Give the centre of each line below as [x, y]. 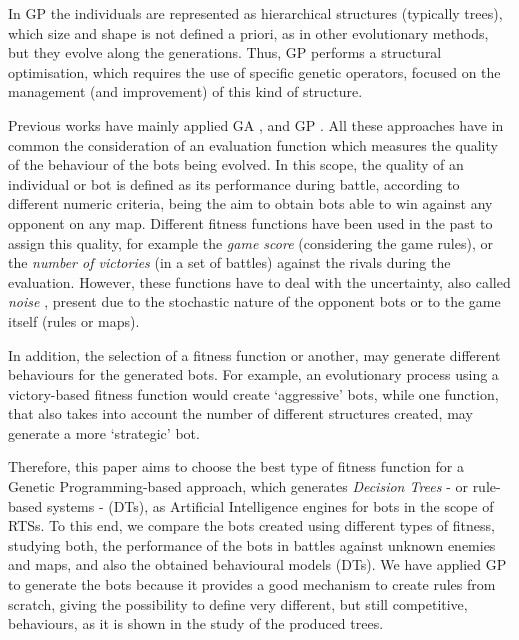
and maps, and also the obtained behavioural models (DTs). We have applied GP [257, 564]
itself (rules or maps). [74, 320]
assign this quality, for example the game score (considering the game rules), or [250, 242]
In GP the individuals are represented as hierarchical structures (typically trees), [255, 13]
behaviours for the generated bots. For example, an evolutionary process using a [253, 374]
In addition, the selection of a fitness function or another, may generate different [254, 354]
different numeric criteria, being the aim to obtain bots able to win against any [250, 203]
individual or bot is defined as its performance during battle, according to [234, 183]
